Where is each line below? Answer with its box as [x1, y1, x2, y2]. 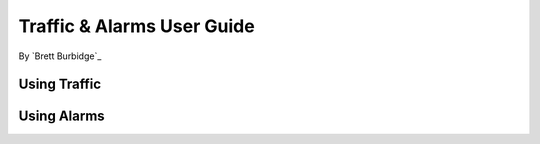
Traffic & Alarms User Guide [18, 15, 255, 37]
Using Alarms [18, 108, 105, 125]
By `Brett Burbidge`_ [18, 50, 102, 62]
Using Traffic [18, 76, 102, 93]
